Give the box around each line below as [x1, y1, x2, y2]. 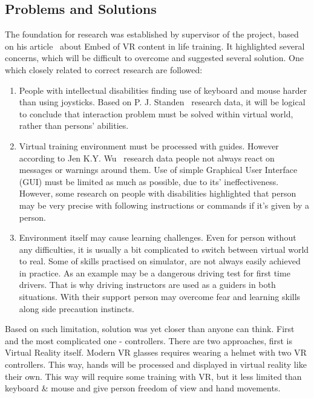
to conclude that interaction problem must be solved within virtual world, [19, 107, 293, 120]
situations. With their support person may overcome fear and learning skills [19, 290, 301, 303]
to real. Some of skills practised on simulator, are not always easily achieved [19, 255, 301, 267]
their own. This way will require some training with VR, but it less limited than [5, 370, 302, 382]
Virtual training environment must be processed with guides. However [19, 139, 279, 152]
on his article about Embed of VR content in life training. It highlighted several [5, 39, 305, 52]
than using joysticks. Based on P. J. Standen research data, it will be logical [19, 96, 306, 108]
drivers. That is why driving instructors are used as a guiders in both [19, 278, 276, 291]
